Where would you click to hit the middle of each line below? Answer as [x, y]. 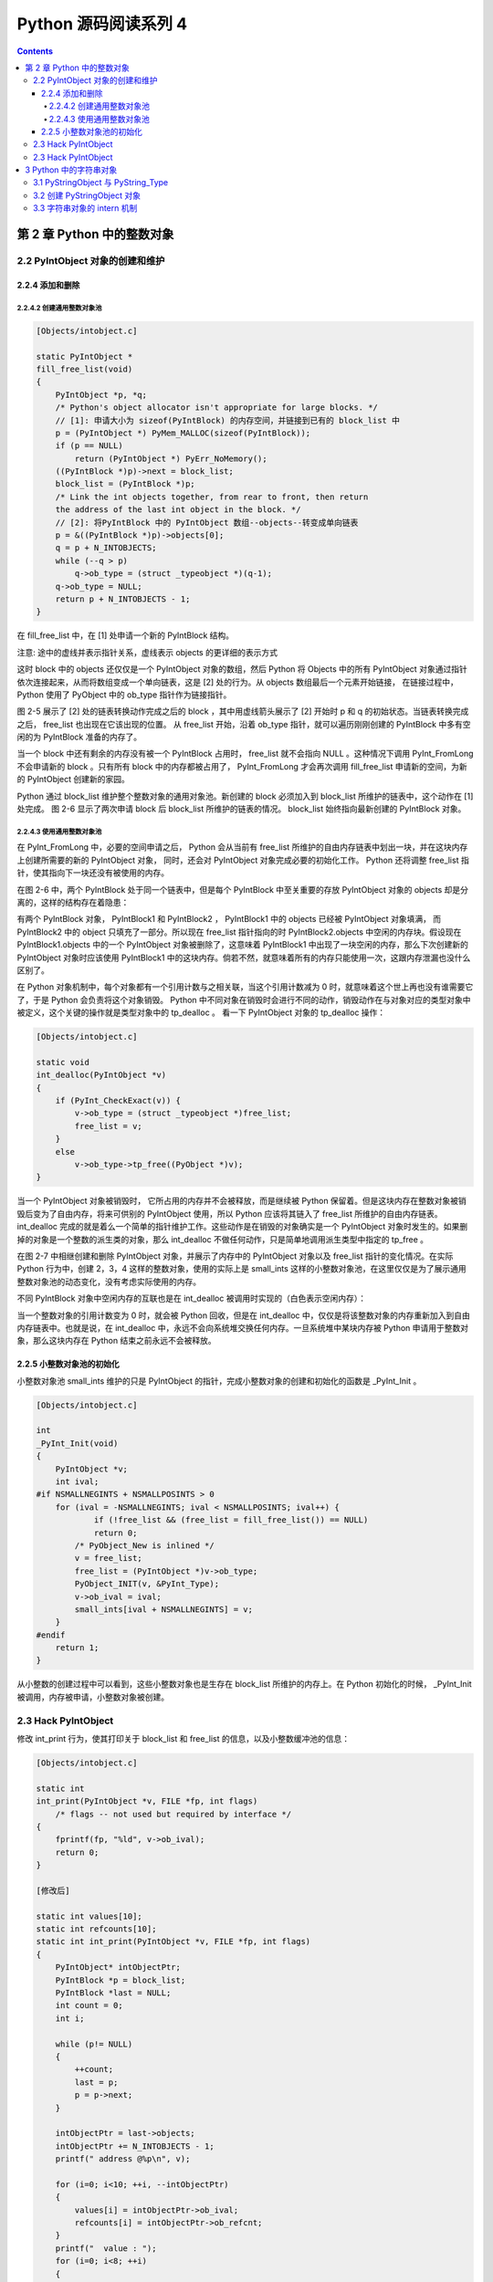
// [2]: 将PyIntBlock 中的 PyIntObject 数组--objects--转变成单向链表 [207, 522]
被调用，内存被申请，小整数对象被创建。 [93, 1697]
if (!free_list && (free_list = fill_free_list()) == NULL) [231, 1520]
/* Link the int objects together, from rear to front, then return [212, 497]
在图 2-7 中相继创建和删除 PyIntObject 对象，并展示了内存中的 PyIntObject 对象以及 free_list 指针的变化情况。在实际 [235, 1256]
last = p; [96, 2082]
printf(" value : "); [106, 2248]
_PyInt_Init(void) [77, 1443]
